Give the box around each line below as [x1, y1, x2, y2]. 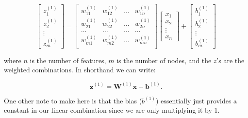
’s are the [216, 55, 245, 65]
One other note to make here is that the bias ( [4, 95, 142, 105]
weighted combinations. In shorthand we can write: [4, 65, 156, 75]
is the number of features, [30, 55, 106, 65]
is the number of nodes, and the [116, 55, 212, 65]
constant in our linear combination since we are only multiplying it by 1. [4, 105, 220, 115]
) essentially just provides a [155, 95, 237, 105]
